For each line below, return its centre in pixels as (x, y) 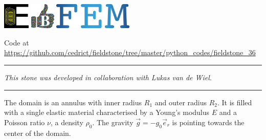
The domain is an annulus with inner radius (73, 102)
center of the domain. (38, 133)
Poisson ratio (25, 122)
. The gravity (113, 122)
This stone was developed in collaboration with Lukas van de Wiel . (108, 77)
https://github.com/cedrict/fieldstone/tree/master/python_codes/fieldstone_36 (130, 52)
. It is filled (235, 102)
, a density (67, 122)
